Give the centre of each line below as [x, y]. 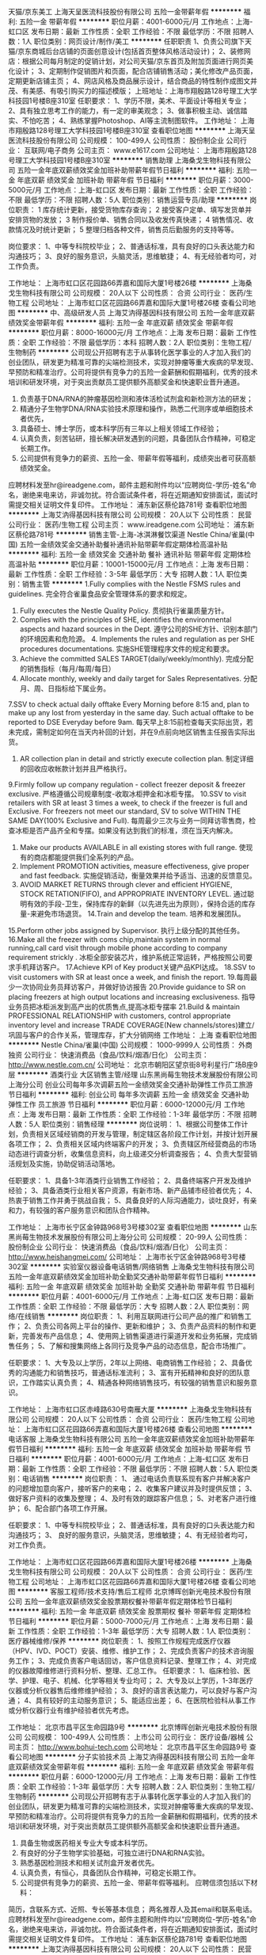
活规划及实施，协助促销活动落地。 [64, 1164]
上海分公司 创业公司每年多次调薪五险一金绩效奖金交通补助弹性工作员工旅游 [131, 1084]
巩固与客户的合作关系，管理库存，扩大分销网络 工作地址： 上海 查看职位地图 [133, 1035]
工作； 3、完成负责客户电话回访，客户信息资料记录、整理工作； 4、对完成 [136, 1661]
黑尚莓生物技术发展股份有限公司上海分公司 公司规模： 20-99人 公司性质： [129, 1237]
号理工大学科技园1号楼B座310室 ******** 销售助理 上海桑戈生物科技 [120, 160]
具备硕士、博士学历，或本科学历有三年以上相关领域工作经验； [120, 429]
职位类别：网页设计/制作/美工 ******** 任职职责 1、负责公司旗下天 [142, 41]
